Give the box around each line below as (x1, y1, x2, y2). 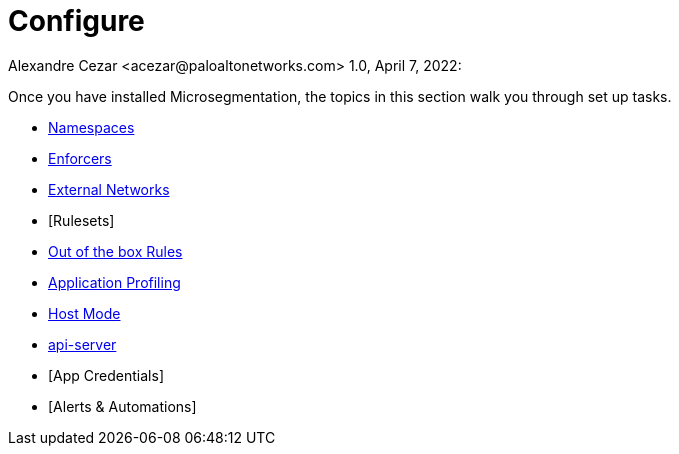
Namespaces (48, 118, 135, 136)
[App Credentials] (48, 366, 164, 384)
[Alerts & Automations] (48, 397, 197, 415)
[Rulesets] (48, 211, 115, 229)
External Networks (48, 180, 170, 198)
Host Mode (48, 304, 121, 322)
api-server (48, 335, 117, 353)
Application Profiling (48, 273, 181, 291)
